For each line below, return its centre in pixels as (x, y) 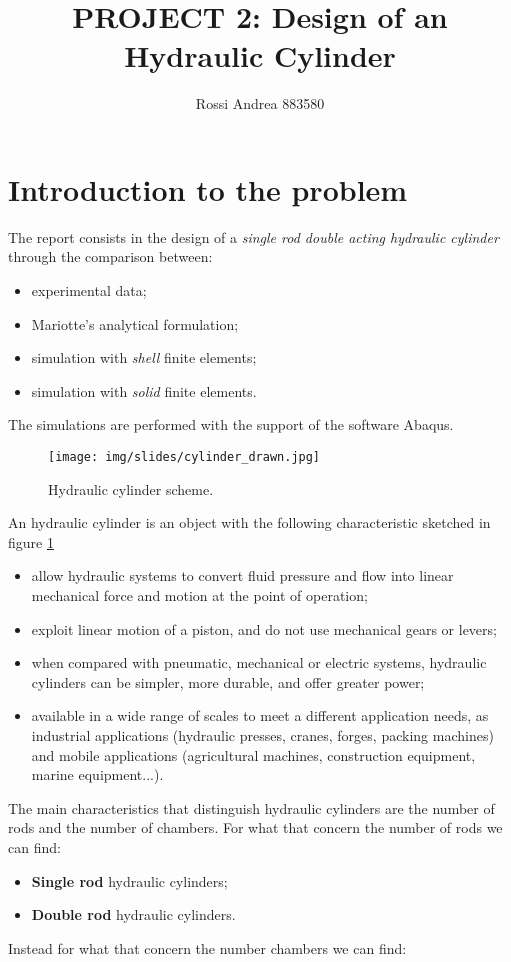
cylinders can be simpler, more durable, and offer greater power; (228, 681)
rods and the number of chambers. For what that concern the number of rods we (255, 827)
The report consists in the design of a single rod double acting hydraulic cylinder (253, 236)
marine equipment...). (97, 774)
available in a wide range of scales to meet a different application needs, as (260, 715)
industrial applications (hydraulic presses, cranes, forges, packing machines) (262, 735)
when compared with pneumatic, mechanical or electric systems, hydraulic (259, 662)
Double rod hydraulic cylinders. (133, 914)
